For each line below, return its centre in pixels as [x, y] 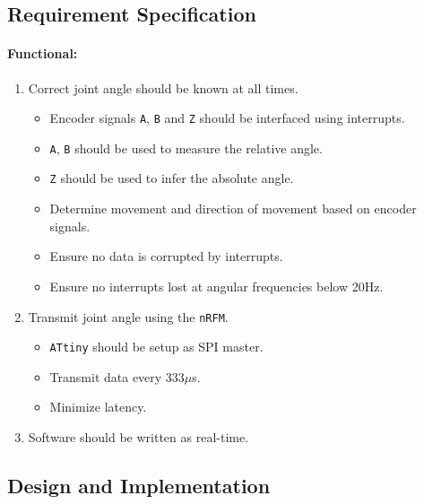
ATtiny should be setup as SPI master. [156, 347]
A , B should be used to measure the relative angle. [186, 148]
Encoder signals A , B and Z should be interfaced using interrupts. [227, 118]
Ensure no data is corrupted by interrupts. [166, 256]
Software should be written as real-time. [138, 437]
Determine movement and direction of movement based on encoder [233, 209]
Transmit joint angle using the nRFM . [128, 316]
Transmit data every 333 [117, 376]
